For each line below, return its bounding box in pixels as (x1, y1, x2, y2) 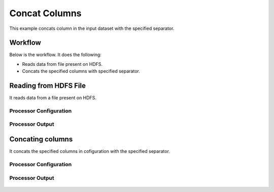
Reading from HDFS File (9, 82, 86, 90)
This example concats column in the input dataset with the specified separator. (9, 25, 175, 31)
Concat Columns (9, 8, 82, 19)
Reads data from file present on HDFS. (22, 61, 103, 67)
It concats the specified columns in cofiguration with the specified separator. (9, 148, 170, 155)
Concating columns (9, 135, 73, 144)
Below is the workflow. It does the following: (9, 52, 101, 58)
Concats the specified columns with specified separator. (22, 68, 141, 74)
